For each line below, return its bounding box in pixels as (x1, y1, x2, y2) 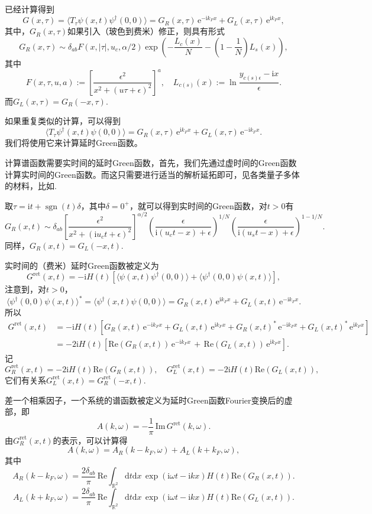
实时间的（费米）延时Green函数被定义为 (5, 259, 159, 271)
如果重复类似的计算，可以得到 (5, 115, 121, 127)
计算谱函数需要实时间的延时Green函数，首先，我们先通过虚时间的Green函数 (5, 157, 297, 169)
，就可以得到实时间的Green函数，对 (129, 199, 267, 212)
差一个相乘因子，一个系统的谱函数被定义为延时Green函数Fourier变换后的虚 (5, 393, 293, 406)
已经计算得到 (5, 3, 54, 15)
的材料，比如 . (5, 180, 57, 192)
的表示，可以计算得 (53, 434, 128, 446)
